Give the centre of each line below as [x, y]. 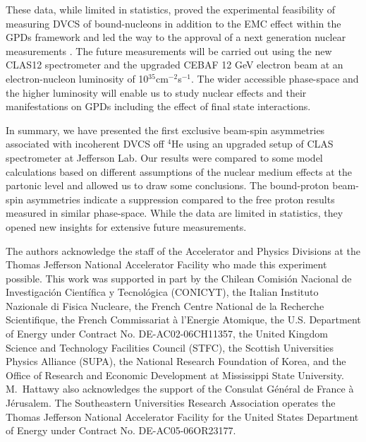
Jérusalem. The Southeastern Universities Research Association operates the [171, 403]
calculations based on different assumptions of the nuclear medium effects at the [179, 171]
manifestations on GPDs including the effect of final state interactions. [158, 106]
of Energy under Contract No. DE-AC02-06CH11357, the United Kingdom [167, 334]
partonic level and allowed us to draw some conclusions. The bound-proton [167, 185]
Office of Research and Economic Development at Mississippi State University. [175, 375]
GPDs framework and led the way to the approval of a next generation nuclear [176, 37]
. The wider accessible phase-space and [275, 78]
